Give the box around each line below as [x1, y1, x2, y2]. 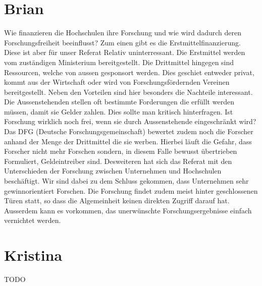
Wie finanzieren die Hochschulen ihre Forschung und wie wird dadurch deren [4, 27, 242, 38]
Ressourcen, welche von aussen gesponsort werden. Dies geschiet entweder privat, [4, 67, 254, 77]
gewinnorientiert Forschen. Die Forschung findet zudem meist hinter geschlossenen [4, 185, 258, 196]
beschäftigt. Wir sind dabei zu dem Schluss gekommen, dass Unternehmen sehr [4, 176, 249, 186]
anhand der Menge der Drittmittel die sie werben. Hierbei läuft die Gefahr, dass [4, 136, 252, 146]
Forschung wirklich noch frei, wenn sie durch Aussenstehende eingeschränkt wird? [4, 116, 256, 127]
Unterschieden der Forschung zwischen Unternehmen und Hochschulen [4, 165, 222, 176]
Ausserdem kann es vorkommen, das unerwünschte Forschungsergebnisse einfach [4, 205, 252, 215]
